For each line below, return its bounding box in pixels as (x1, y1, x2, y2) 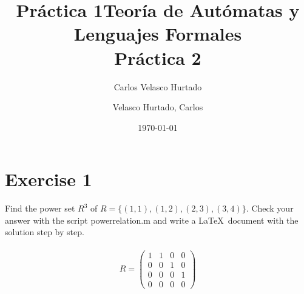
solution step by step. (5, 226, 84, 238)
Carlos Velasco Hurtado (113, 80, 202, 93)
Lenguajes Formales (73, 21, 242, 46)
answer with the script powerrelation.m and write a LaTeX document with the (5, 213, 299, 226)
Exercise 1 (5, 167, 92, 192)
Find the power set (5, 202, 75, 215)
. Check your (246, 202, 294, 215)
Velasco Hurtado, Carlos (112, 101, 203, 113)
